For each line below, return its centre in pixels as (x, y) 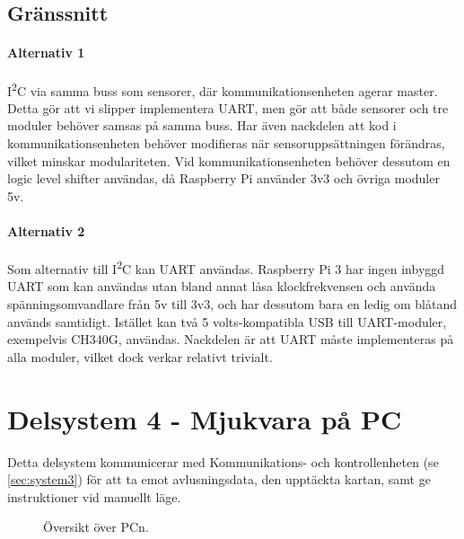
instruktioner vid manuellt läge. (94, 496)
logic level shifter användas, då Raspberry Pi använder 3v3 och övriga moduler (223, 178)
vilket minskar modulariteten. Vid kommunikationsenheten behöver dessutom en (229, 160)
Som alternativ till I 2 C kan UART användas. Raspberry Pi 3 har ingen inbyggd (226, 267)
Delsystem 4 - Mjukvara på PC (205, 418)
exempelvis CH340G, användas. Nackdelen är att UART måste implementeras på (231, 339)
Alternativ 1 (46, 53)
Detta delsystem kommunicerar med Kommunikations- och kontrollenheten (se (223, 461)
